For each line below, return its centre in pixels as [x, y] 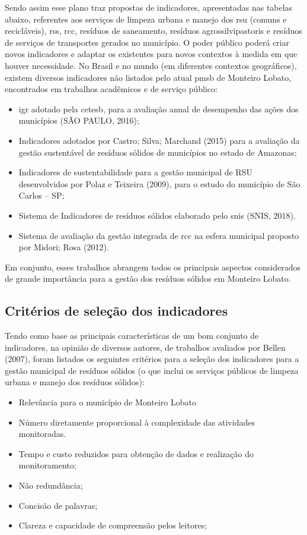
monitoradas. [42, 434]
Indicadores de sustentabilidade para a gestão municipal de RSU [135, 172]
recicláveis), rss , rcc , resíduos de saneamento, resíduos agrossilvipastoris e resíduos [153, 31]
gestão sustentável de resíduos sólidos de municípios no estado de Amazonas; [158, 152]
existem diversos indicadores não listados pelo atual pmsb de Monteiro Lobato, [148, 77]
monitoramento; [47, 465]
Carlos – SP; [41, 195]
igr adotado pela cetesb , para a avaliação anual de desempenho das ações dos [159, 108]
